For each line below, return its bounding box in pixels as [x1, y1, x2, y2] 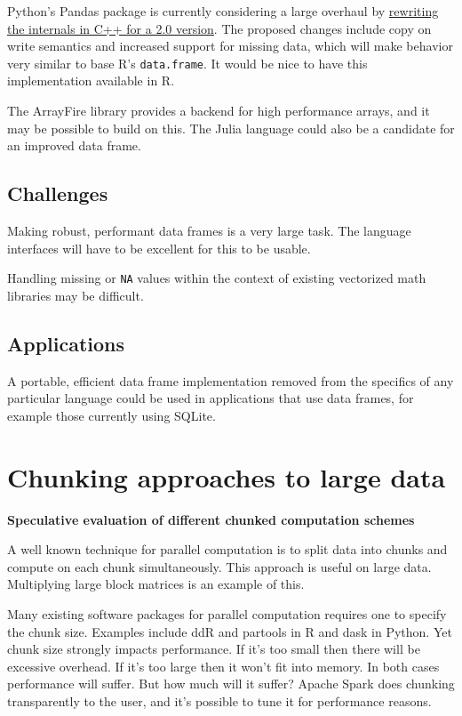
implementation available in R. [7, 71, 175, 90]
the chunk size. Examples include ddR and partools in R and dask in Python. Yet [7, 622, 452, 640]
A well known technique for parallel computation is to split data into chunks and [7, 540, 448, 559]
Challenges [7, 180, 108, 207]
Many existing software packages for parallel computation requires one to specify [7, 604, 447, 623]
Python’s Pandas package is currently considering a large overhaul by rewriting [7, 2, 439, 20]
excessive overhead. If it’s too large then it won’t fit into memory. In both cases [7, 656, 440, 675]
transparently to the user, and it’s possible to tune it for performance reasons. [7, 691, 432, 710]
